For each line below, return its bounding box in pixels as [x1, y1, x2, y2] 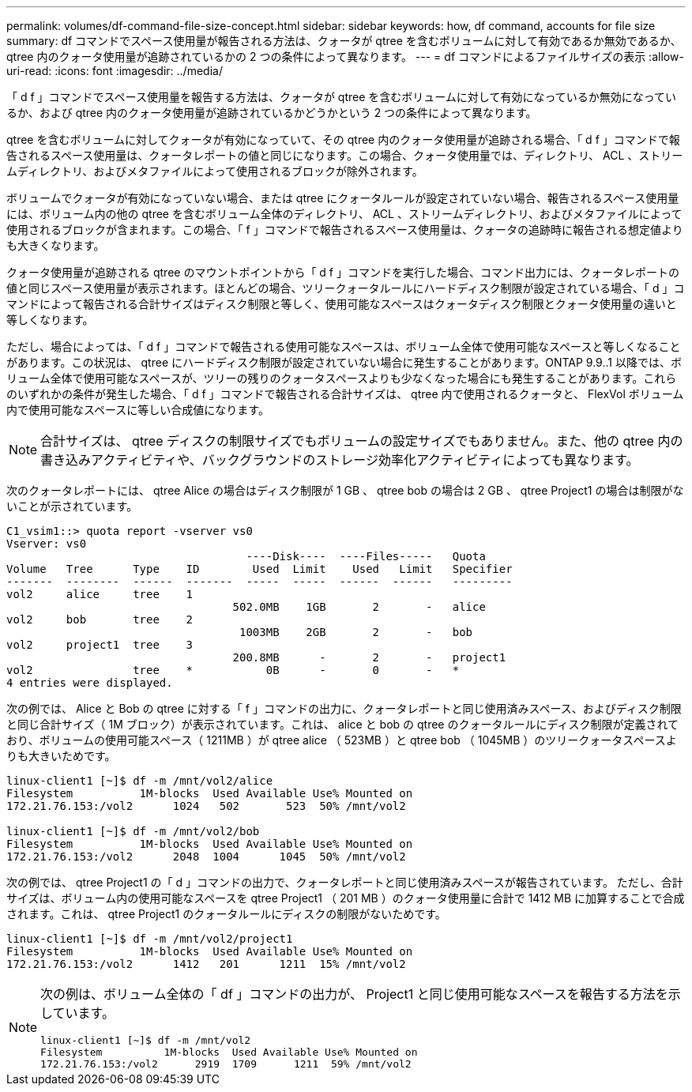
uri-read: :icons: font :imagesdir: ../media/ [6, 64, 223, 77]
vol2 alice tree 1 [6, 588, 194, 601]
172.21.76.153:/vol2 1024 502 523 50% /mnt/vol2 [6, 800, 406, 812]
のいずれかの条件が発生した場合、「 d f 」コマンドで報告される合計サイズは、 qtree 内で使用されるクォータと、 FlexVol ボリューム [6, 387, 684, 401]
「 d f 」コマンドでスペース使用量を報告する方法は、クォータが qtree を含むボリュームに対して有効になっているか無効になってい [6, 90, 677, 104]
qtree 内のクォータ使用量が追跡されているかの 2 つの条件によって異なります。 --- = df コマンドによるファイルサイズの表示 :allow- [6, 50, 684, 63]
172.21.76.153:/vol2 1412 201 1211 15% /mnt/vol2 [6, 958, 406, 970]
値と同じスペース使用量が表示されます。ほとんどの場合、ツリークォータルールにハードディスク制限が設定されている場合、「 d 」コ [6, 281, 685, 295]
